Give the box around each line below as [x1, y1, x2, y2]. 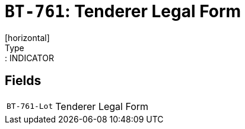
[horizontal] [5, 32, 50, 43]
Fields [5, 73, 42, 89]
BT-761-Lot [7, 102, 53, 111]
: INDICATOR [5, 52, 54, 63]
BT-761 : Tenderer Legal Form [5, 1, 241, 21]
